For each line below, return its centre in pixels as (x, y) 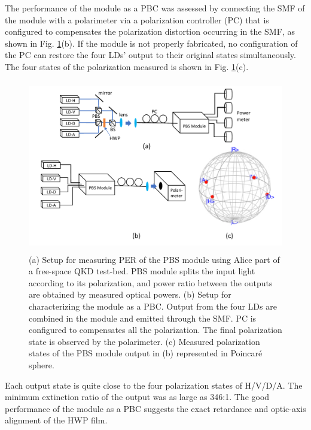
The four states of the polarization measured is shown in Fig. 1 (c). (127, 66)
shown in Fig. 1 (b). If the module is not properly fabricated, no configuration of (151, 43)
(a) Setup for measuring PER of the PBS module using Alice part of (154, 259)
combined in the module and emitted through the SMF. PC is (143, 318)
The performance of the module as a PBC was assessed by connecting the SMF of (155, 8)
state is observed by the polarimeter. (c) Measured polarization (144, 341)
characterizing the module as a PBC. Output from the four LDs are (153, 306)
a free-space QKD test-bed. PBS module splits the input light (142, 271)
